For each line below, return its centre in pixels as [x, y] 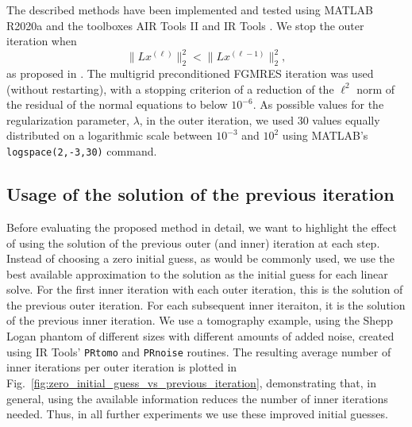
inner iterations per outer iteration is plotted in [122, 367]
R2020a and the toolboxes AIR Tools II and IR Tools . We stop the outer [185, 25]
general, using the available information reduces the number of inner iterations [197, 398]
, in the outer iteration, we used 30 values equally [260, 119]
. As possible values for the [318, 104]
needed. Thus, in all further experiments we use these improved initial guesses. [197, 414]
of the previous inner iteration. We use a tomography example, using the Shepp [200, 320]
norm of [376, 88]
